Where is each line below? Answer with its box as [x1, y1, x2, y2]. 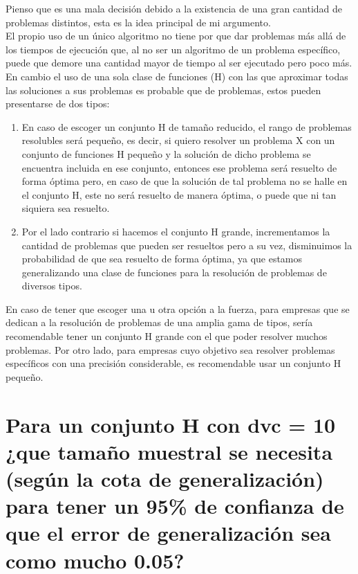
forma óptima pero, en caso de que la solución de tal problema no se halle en [21, 174, 348, 188]
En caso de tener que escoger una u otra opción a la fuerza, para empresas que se [6, 301, 350, 316]
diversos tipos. [21, 278, 82, 293]
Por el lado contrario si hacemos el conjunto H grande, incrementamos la [21, 224, 330, 238]
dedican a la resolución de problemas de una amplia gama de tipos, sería [6, 315, 313, 330]
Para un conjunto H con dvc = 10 [6, 410, 336, 438]
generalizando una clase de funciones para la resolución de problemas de [21, 264, 327, 279]
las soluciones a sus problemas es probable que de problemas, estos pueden [6, 82, 321, 97]
